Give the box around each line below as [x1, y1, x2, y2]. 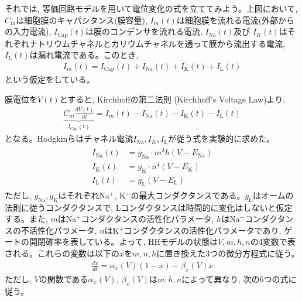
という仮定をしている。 [5, 73, 95, 85]
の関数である [39, 272, 88, 285]
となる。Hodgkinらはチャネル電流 [5, 132, 133, 145]
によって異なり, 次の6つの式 [181, 272, 289, 285]
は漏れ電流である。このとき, [29, 49, 139, 61]
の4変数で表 [250, 235, 296, 248]
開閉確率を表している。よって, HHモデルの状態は [29, 235, 218, 248]
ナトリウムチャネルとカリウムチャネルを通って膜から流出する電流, [29, 37, 285, 49]
